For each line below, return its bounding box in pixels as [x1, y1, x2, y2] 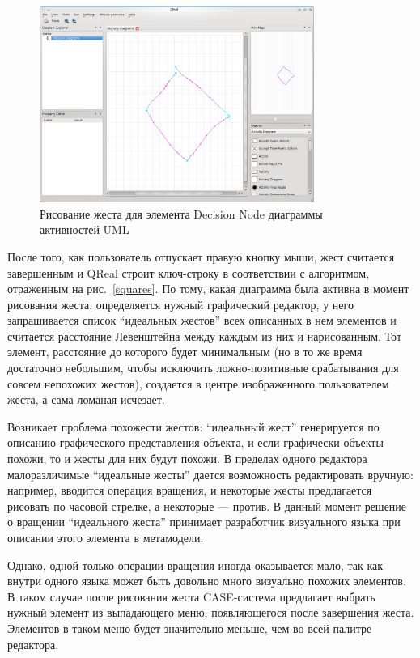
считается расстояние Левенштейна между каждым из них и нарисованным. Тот [7, 327, 402, 344]
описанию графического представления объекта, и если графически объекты [7, 434, 384, 451]
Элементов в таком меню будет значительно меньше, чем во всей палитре [7, 619, 372, 636]
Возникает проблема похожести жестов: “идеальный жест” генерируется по [7, 418, 380, 435]
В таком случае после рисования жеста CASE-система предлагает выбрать [7, 588, 375, 605]
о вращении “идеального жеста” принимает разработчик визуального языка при [7, 513, 401, 530]
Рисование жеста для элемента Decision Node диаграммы [40, 205, 323, 222]
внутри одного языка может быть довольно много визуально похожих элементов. [7, 572, 406, 589]
